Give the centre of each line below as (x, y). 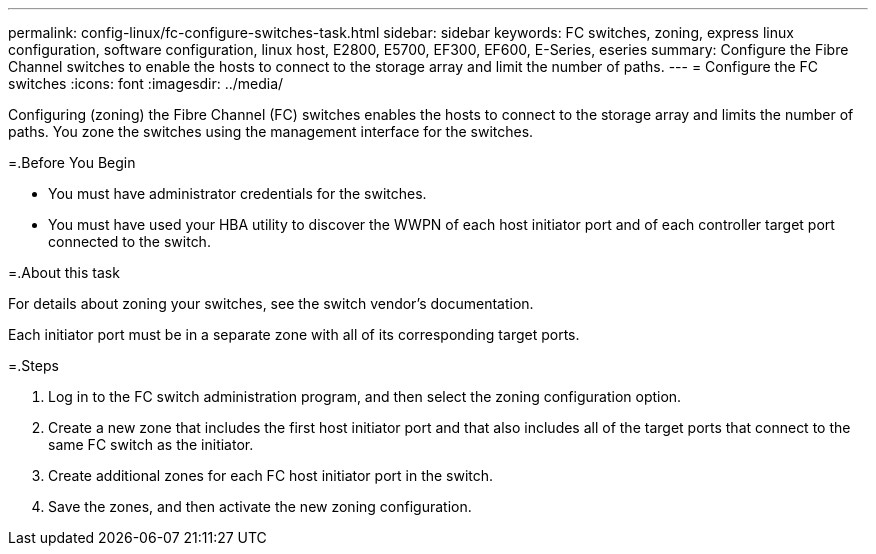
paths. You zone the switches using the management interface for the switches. (271, 131)
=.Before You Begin (72, 162)
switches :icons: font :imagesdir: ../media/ (146, 83)
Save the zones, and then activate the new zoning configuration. (260, 506)
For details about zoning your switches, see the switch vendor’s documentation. (271, 303)
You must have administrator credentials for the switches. (237, 193)
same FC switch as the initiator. (151, 444)
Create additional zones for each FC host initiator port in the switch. (271, 475)
